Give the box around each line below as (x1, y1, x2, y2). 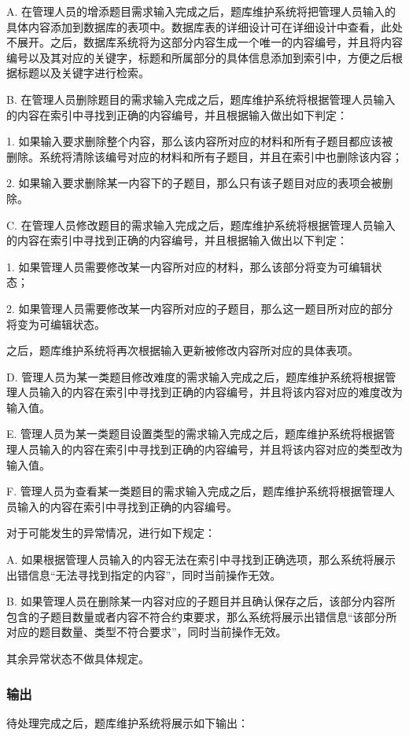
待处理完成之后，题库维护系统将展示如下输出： (6, 714, 249, 730)
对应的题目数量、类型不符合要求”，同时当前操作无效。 (6, 624, 287, 640)
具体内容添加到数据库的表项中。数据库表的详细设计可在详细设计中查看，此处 (6, 18, 403, 35)
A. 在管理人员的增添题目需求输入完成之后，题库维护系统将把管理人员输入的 (6, 3, 396, 19)
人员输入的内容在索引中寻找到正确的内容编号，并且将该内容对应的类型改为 (17, 441, 403, 458)
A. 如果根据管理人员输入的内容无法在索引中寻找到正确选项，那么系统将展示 (6, 551, 396, 568)
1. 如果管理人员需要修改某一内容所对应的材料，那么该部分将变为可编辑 (6, 258, 371, 274)
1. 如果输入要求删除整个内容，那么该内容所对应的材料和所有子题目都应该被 (6, 133, 393, 149)
